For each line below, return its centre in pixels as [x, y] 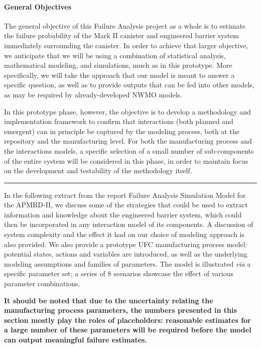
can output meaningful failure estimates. [76, 340]
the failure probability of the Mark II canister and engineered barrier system [122, 35]
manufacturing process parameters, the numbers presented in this [120, 310]
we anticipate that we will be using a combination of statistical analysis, [115, 55]
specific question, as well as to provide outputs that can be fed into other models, [129, 85]
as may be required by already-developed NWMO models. [93, 94]
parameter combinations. [42, 283]
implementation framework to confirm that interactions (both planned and [119, 121]
